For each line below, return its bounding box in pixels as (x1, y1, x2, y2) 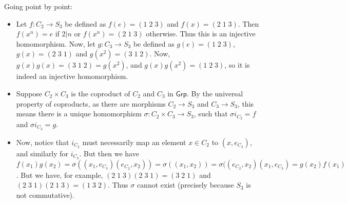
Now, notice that (16, 136, 69, 147)
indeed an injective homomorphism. (16, 71, 128, 81)
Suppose (16, 88, 43, 98)
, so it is (224, 59, 250, 70)
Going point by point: (4, 1, 73, 11)
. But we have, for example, (16, 169, 103, 180)
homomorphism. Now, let (16, 38, 95, 49)
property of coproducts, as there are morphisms (16, 98, 166, 109)
